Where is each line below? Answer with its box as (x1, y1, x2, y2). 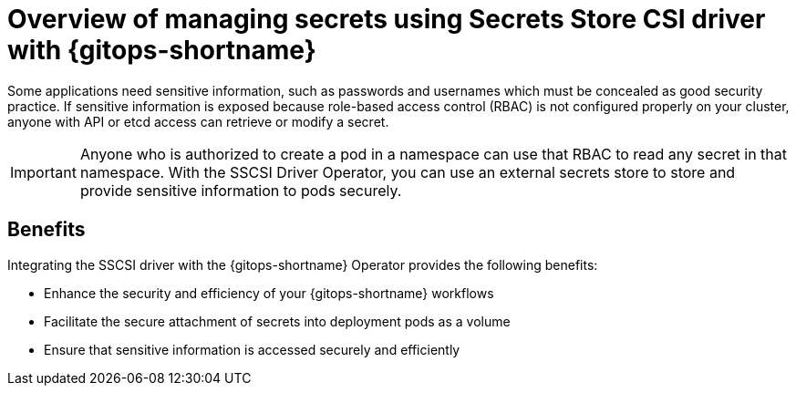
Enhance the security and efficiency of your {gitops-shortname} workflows (44, 284, 494, 301)
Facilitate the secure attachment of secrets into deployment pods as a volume (44, 313, 511, 329)
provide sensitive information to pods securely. (79, 181, 402, 200)
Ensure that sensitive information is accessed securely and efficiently (44, 341, 460, 357)
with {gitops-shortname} (7, 35, 316, 66)
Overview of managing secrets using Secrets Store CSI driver (7, 4, 766, 35)
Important (10, 162, 77, 181)
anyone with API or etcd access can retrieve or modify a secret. (7, 113, 389, 129)
